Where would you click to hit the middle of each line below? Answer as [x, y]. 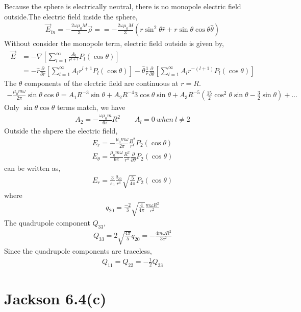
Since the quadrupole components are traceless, [78, 251]
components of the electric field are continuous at [102, 83]
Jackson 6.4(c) [55, 298]
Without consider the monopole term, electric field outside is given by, [114, 43]
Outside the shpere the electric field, [61, 131]
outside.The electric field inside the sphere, [71, 16]
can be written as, [32, 168]
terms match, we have [91, 107]
